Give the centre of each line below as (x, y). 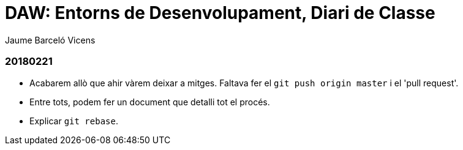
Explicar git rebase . (74, 121)
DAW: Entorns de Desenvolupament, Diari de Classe (220, 13)
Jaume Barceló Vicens (50, 40)
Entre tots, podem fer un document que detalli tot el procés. (150, 102)
